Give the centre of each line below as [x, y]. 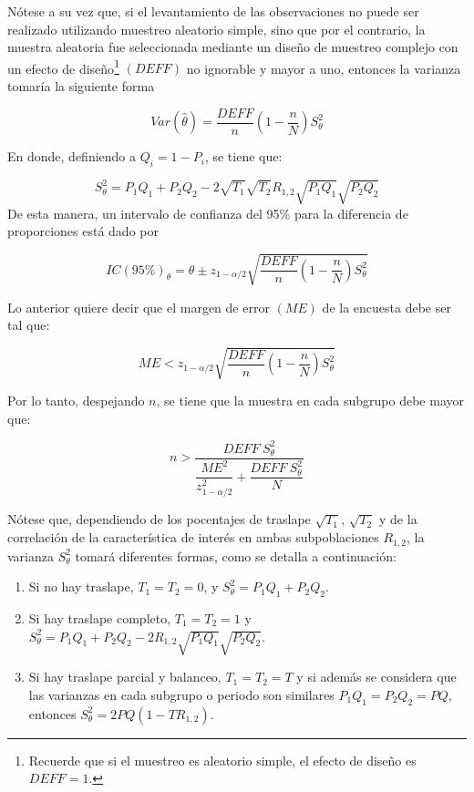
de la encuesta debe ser [386, 307]
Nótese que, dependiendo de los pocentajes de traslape [159, 519]
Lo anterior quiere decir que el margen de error [139, 307]
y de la [398, 519]
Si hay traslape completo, [100, 617]
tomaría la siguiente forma [81, 86]
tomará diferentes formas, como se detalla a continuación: [236, 555]
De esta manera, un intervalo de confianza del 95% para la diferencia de [208, 213]
